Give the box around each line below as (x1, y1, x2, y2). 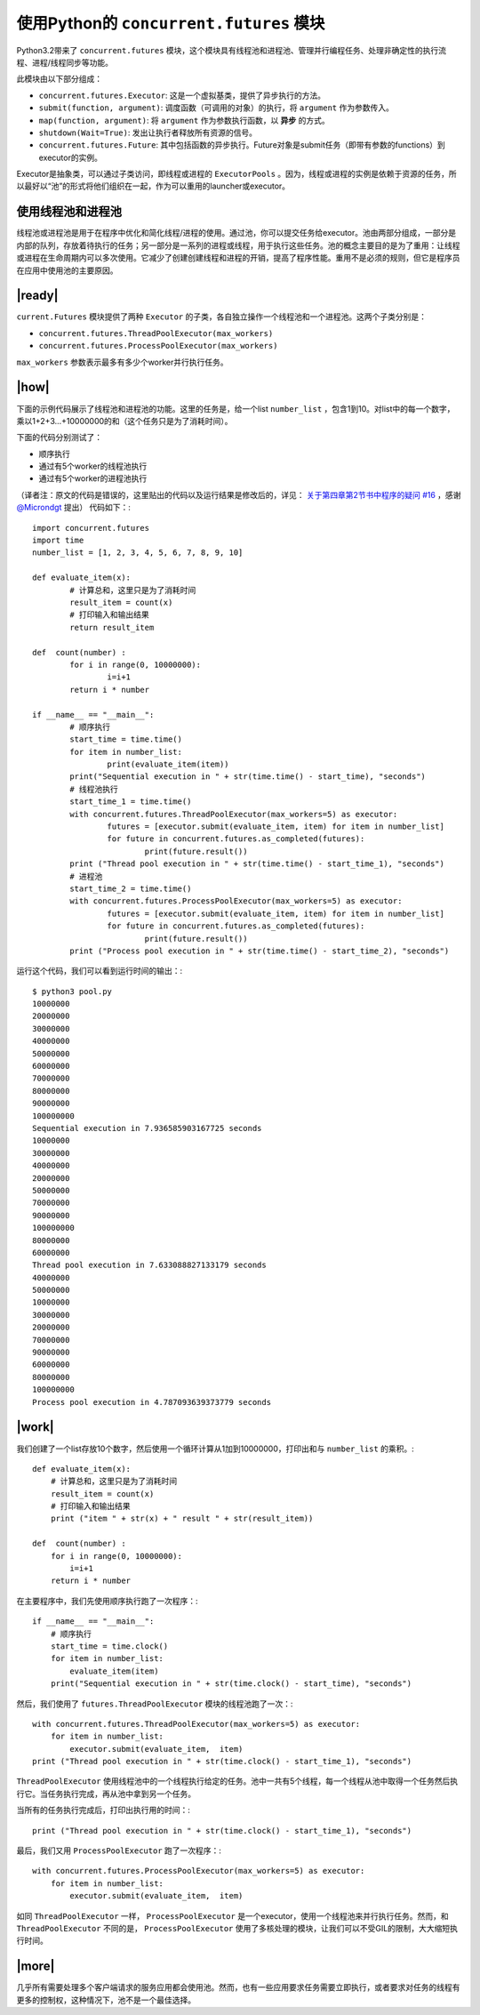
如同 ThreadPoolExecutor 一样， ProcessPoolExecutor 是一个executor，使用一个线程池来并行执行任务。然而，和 (16, 1910, 449, 1921)
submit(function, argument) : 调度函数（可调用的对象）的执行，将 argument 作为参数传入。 (38, 102, 395, 113)
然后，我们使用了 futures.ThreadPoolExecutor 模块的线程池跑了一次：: (16, 1698, 293, 1709)
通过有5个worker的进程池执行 (38, 473, 148, 484)
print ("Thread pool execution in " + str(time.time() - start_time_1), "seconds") (69, 859, 444, 869)
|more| (16, 1959, 55, 1974)
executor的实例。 (38, 152, 102, 163)
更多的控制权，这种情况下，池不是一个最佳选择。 (16, 1995, 196, 2005)
